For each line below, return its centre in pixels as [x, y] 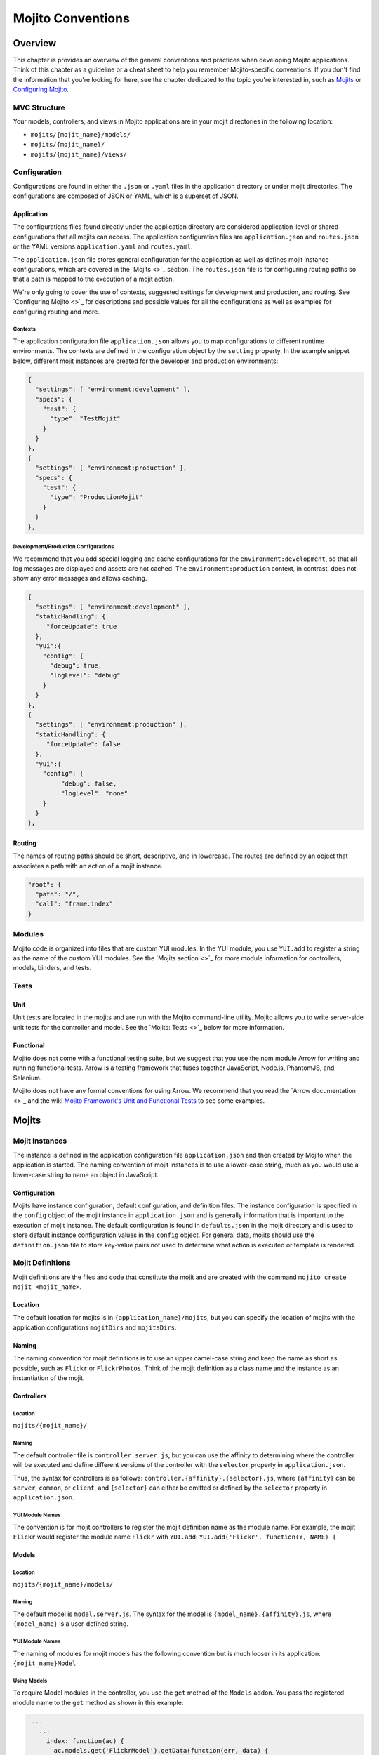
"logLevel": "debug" [85, 675]
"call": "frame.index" [74, 904]
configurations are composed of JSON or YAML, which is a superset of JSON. [126, 196]
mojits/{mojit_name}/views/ [79, 154]
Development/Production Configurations [64, 547]
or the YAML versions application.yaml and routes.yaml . [103, 246]
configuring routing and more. [56, 312]
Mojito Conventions [71, 18]
